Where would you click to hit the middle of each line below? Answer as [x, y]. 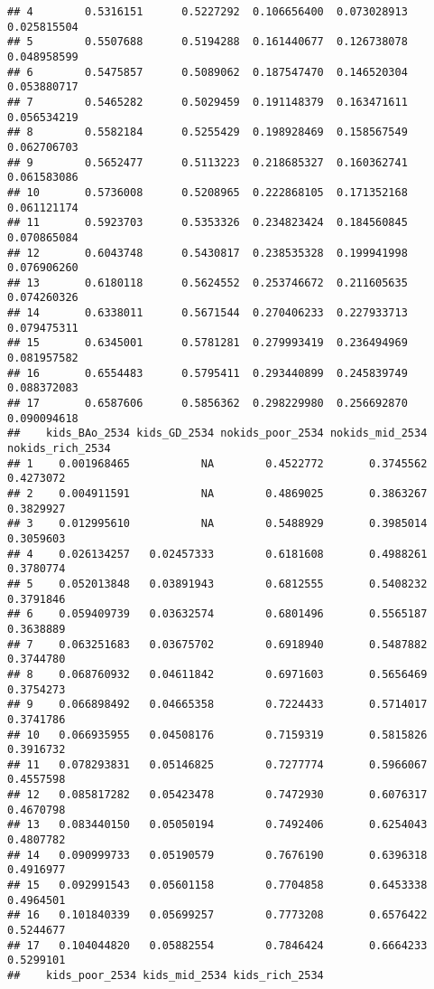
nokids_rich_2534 [59, 449]
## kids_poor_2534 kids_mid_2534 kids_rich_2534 [166, 975]
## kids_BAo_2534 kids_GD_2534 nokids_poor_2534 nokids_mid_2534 [217, 433]
